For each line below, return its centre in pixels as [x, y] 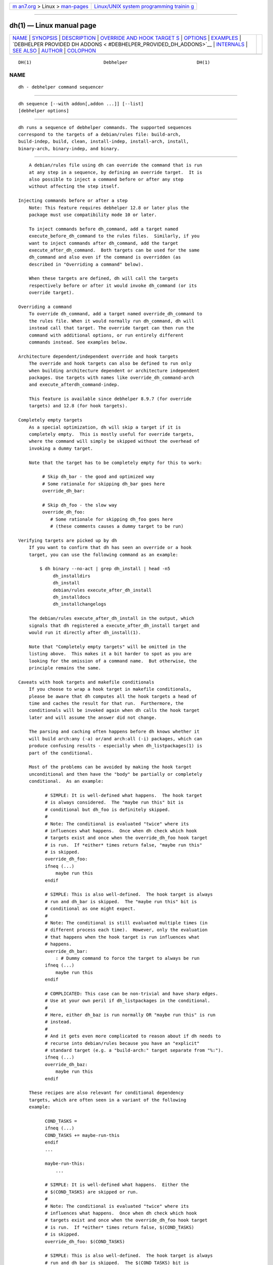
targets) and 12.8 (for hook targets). [78, 406]
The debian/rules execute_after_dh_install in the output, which [111, 618]
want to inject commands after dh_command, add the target [103, 243]
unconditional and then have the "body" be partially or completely [115, 774]
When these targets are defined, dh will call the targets [103, 279]
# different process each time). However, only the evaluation [126, 930]
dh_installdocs [72, 597]
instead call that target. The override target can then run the [111, 328]
